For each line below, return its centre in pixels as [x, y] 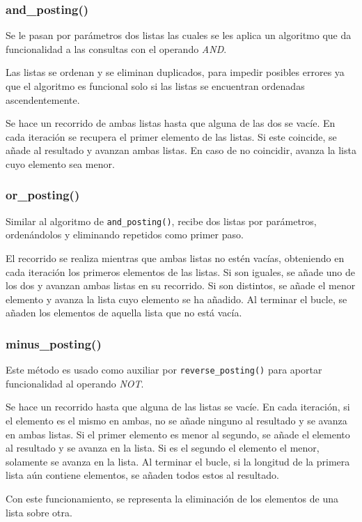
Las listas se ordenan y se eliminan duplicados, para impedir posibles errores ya [175, 72]
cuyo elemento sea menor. [60, 163]
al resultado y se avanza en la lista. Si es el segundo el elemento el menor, [163, 448]
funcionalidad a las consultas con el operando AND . [116, 48]
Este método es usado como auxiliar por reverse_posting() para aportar [164, 370]
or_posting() [43, 195]
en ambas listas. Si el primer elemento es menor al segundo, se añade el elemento [178, 434]
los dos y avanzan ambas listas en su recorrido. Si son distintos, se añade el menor [181, 285]
